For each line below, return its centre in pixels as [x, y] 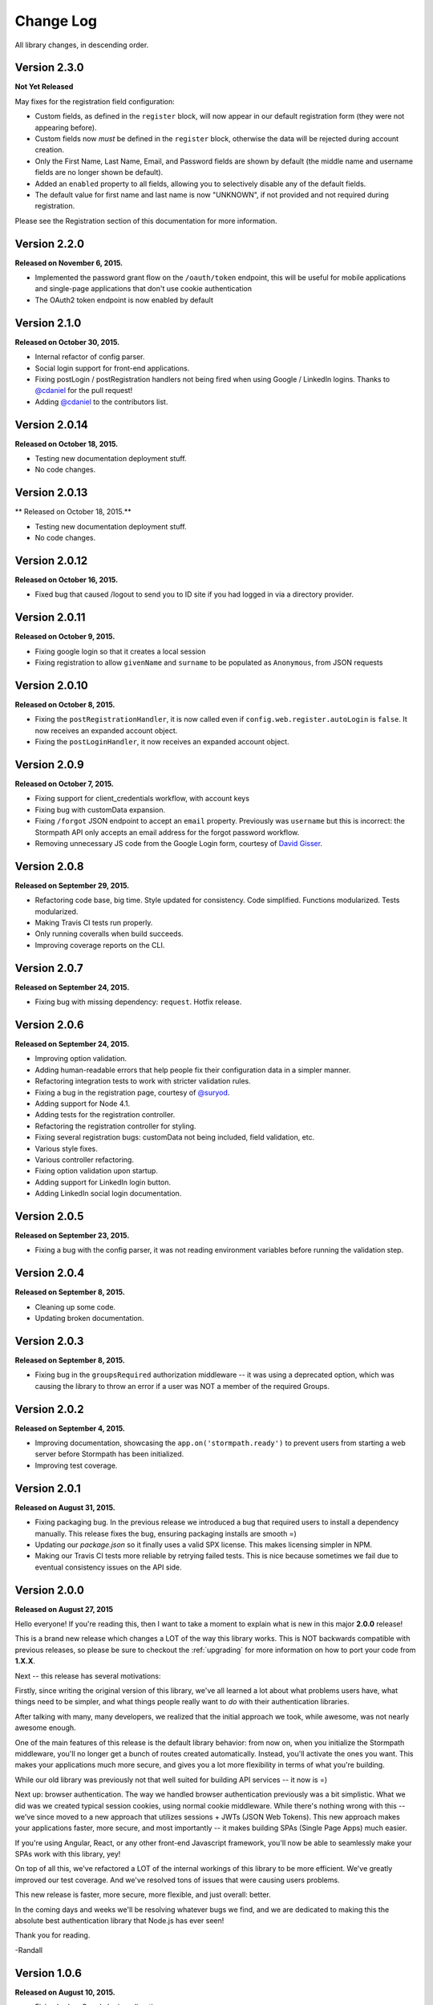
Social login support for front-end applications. [112, 368]
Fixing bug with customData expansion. [100, 809]
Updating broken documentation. [89, 1318]
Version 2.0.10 [51, 685]
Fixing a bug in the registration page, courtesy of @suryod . [132, 1092]
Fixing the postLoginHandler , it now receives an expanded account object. [162, 742]
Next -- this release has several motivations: [88, 1675]
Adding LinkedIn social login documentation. [108, 1193]
